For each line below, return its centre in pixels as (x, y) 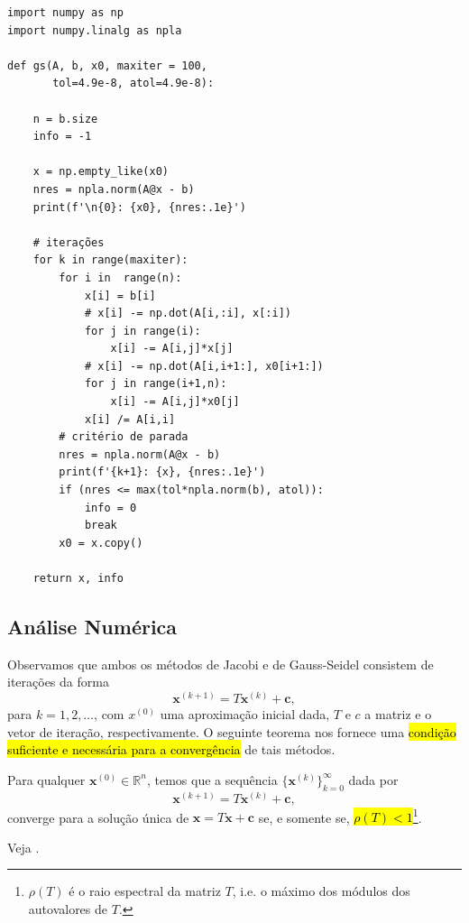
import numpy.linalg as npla (95, 30)
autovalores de (68, 909)
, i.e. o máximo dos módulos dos (321, 891)
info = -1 (62, 137)
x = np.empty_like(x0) (101, 172)
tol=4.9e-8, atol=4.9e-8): (133, 83)
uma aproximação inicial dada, (245, 714)
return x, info (78, 578)
